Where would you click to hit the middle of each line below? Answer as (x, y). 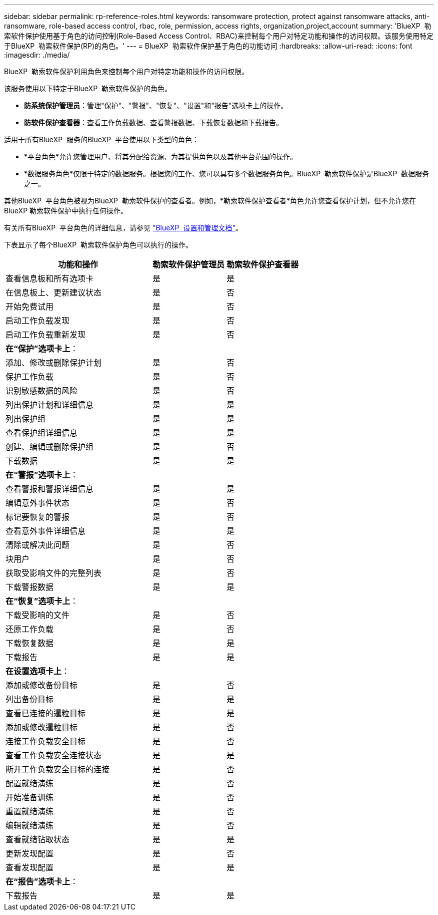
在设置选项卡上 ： (38, 671)
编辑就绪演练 (30, 825)
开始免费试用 (30, 307)
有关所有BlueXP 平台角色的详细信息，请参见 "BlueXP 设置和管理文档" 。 (123, 228)
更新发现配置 (30, 853)
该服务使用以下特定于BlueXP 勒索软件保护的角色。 (88, 88)
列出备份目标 (30, 699)
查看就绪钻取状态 (38, 839)
